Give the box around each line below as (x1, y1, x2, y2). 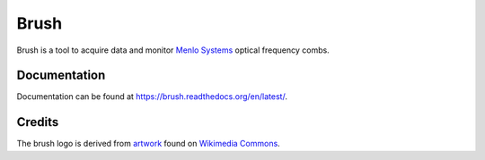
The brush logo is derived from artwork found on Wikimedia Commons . (16, 139, 280, 149)
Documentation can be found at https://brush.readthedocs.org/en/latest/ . (16, 91, 287, 102)
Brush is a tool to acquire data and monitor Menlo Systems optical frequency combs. (16, 45, 330, 55)
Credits (16, 114, 59, 130)
